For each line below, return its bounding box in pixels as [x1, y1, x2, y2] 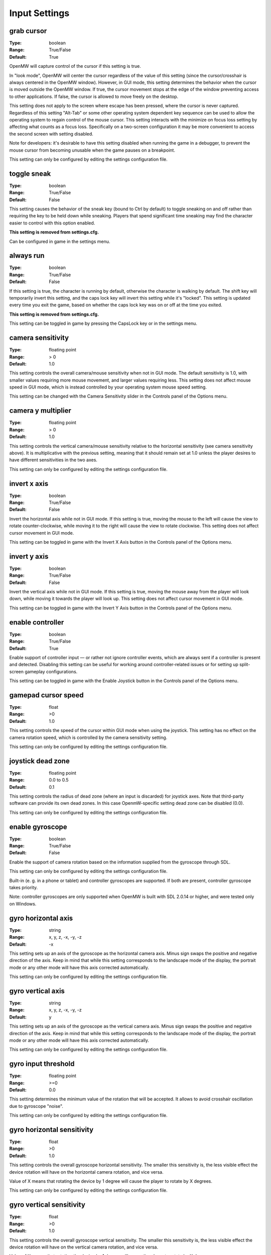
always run [9, 252, 45, 260]
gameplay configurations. [24, 668, 78, 675]
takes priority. [9, 885, 38, 891]
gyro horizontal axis [9, 914, 73, 922]
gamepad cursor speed [9, 691, 84, 699]
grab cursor [9, 27, 47, 35]
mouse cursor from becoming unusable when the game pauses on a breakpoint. [9, 147, 176, 153]
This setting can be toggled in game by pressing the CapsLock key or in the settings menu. [9, 320, 198, 326]
